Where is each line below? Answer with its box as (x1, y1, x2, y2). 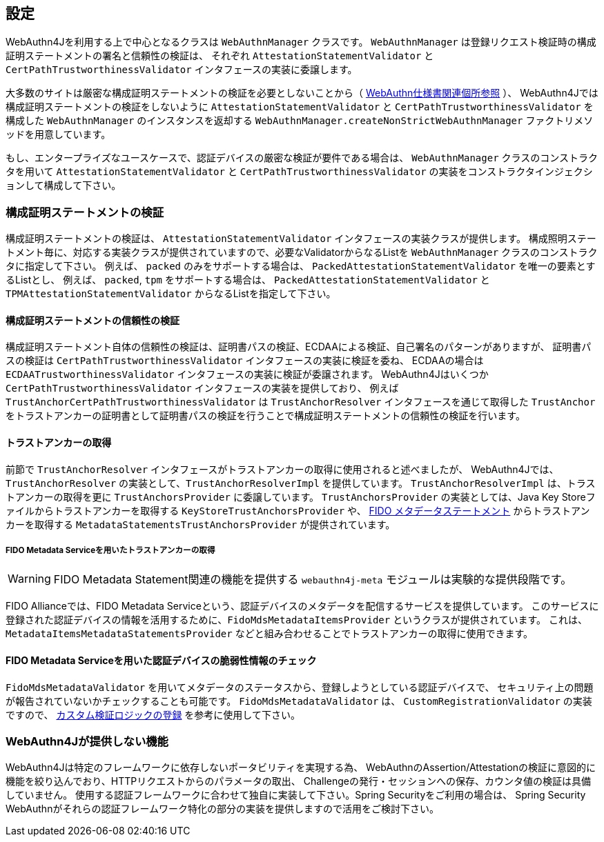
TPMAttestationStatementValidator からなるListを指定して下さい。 (6, 288, 336, 300)
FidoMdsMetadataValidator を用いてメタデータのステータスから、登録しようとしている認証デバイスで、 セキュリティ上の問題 (6, 681, 594, 693)
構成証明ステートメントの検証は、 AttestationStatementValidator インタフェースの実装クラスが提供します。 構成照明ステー (6, 232, 596, 245)
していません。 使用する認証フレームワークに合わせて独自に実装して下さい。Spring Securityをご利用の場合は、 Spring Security (6, 789, 586, 801)
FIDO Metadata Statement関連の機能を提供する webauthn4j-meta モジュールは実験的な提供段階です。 (53, 572, 572, 587)
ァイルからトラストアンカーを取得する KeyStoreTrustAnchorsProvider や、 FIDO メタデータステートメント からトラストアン (6, 504, 590, 517)
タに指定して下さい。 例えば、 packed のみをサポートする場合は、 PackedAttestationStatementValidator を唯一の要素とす (6, 260, 596, 272)
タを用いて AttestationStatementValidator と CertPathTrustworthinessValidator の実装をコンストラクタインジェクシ (6, 166, 593, 178)
